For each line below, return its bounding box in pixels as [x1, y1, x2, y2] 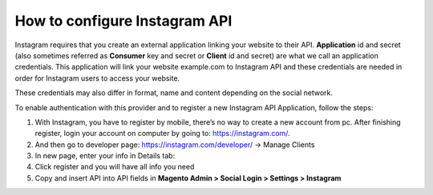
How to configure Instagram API [14, 12, 233, 30]
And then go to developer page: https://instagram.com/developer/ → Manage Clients [34, 140, 315, 149]
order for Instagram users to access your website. [14, 73, 180, 83]
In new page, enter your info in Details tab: [34, 151, 176, 161]
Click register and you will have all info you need [34, 162, 195, 172]
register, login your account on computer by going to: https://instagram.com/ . [34, 129, 290, 138]
